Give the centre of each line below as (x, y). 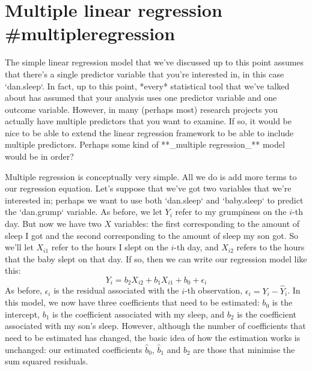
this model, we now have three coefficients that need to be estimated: (132, 302)
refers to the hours (271, 247)
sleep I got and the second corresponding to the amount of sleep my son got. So (152, 235)
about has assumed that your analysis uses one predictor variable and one (141, 98)
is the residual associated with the (116, 290)
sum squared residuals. (47, 361)
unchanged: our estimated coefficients (74, 349)
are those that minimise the (244, 349)
